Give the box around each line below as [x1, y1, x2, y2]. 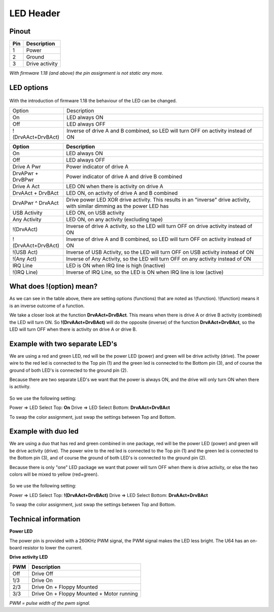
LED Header [9, 8, 60, 19]
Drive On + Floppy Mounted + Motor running [31, 590, 138, 597]
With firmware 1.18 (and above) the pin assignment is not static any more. [9, 70, 163, 76]
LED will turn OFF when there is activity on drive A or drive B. [9, 326, 137, 332]
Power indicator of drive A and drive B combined [66, 173, 183, 180]
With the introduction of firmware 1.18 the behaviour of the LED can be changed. [9, 98, 177, 104]
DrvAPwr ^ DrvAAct [12, 199, 59, 206]
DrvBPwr [12, 176, 34, 183]
